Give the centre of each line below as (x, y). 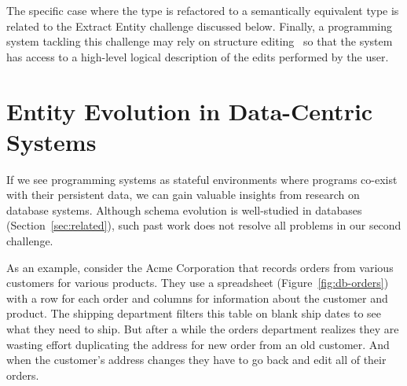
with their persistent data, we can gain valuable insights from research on (183, 195)
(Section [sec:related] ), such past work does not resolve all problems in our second (204, 225)
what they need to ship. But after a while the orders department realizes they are (203, 329)
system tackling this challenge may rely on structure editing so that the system (200, 41)
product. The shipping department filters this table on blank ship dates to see (194, 313)
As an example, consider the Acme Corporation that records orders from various (200, 267)
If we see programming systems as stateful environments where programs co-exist (202, 179)
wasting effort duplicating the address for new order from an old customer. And (198, 344)
